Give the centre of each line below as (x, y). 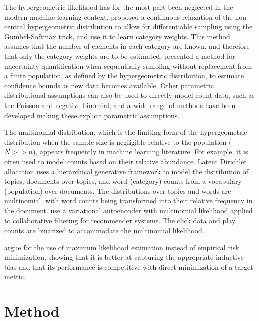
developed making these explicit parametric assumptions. (92, 115)
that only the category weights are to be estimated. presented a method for (120, 56)
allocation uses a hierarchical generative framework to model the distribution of (126, 171)
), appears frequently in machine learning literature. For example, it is (140, 151)
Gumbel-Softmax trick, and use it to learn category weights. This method (117, 36)
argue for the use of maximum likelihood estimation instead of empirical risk (122, 247)
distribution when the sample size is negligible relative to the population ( (118, 141)
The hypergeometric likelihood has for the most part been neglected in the (119, 7)
